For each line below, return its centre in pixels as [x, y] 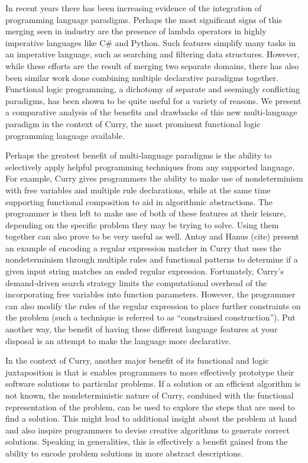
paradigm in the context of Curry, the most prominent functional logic [133, 123]
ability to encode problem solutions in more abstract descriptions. [124, 453]
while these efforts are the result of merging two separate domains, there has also [152, 65]
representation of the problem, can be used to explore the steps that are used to [150, 407]
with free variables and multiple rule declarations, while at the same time [138, 190]
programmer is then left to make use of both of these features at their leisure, [146, 213]
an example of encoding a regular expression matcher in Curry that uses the [143, 247]
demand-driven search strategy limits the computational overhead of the [136, 282]
